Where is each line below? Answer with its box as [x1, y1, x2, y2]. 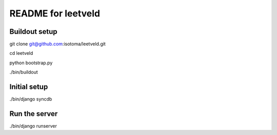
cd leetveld [9, 50, 33, 56]
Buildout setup [9, 27, 57, 36]
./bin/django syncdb [9, 96, 52, 102]
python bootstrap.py [9, 60, 53, 66]
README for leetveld [9, 8, 101, 19]
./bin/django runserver [9, 123, 57, 129]
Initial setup [9, 83, 48, 91]
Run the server [9, 109, 58, 118]
